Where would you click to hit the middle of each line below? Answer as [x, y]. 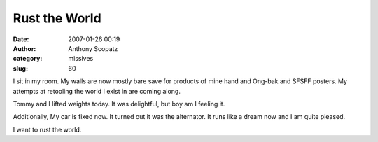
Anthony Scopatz [93, 48]
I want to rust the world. [47, 129]
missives [81, 59]
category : [28, 59]
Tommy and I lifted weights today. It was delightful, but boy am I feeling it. [119, 104]
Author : [24, 48]
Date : [21, 39]
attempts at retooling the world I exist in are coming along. [97, 91]
